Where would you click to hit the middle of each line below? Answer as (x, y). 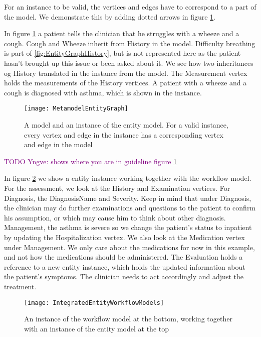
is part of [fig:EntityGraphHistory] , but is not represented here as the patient (122, 53)
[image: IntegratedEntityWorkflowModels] (94, 303)
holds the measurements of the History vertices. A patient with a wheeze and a (125, 83)
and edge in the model (58, 144)
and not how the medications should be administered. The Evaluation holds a (123, 257)
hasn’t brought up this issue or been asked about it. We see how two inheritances (129, 63)
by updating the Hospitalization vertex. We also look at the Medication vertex (124, 237)
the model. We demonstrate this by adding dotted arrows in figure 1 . (110, 16)
